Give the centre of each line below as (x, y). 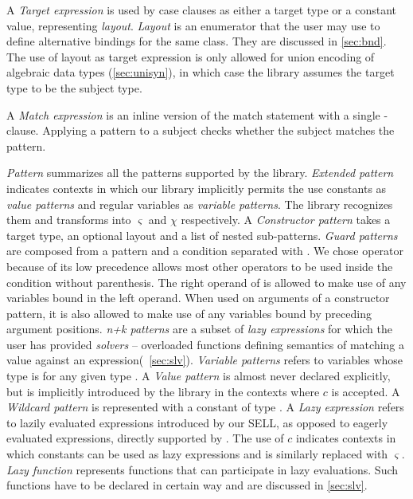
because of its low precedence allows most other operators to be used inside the (200, 266)
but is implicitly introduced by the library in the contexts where (163, 391)
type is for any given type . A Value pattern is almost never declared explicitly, (199, 376)
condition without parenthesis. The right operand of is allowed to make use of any (206, 282)
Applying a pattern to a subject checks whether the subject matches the (218, 130)
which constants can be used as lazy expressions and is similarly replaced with (197, 454)
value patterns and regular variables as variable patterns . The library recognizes (200, 204)
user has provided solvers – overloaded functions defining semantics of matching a (205, 344)
